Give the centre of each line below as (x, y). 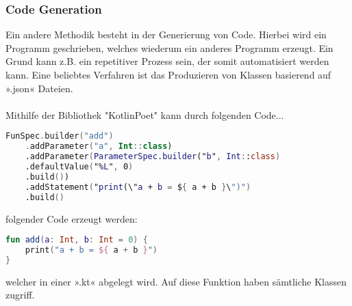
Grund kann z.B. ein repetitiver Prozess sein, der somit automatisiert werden (167, 61)
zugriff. (20, 295)
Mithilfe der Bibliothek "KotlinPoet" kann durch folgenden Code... (145, 114)
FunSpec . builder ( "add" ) (60, 136)
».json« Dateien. (39, 88)
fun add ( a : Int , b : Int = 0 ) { (77, 240)
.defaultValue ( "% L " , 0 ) (79, 167)
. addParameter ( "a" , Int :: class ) (99, 147)
